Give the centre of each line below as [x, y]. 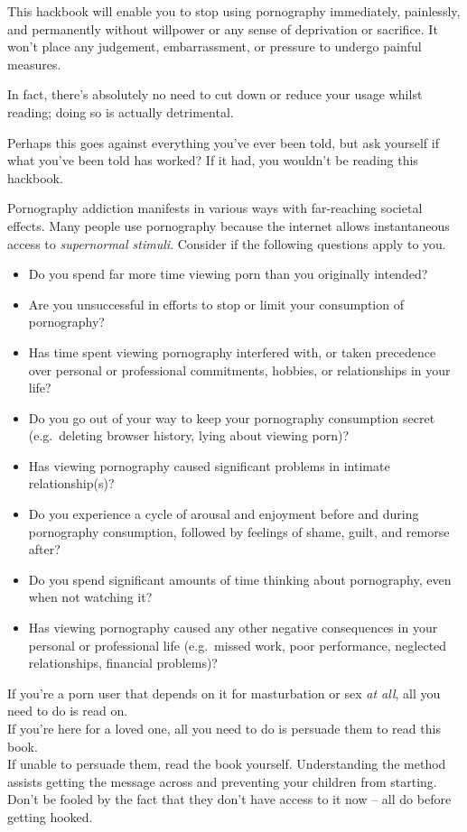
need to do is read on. [68, 711]
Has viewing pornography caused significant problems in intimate [209, 465]
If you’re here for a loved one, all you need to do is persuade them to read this [224, 728]
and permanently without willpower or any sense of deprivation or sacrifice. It [223, 28]
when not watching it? [90, 597]
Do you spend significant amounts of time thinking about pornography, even [240, 579]
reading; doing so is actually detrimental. [121, 111]
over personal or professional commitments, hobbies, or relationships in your [239, 370]
